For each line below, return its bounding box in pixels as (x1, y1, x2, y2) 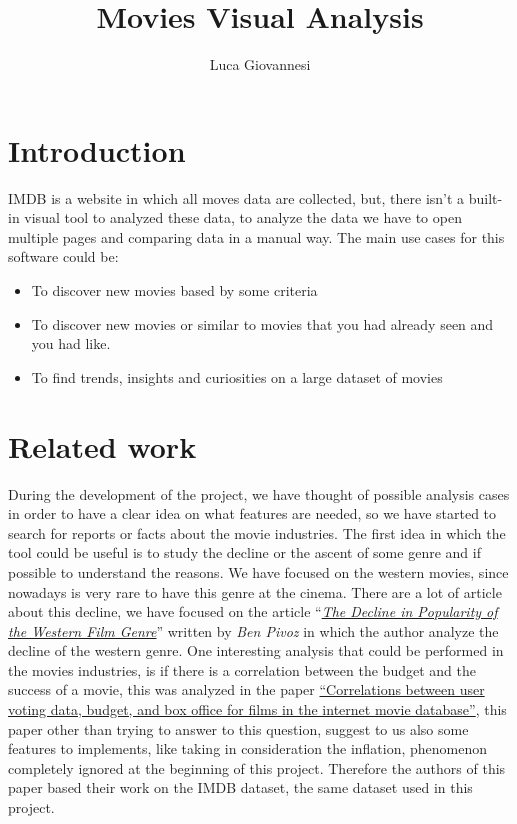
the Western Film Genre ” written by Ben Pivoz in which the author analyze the (8, 620, 499, 641)
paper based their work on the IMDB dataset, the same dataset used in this (8, 777, 473, 798)
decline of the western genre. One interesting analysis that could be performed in (8, 640, 504, 661)
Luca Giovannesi (209, 54, 311, 75)
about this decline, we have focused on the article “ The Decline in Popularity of (8, 601, 498, 622)
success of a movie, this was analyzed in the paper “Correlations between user (8, 679, 485, 700)
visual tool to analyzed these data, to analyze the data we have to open (24, 207, 462, 228)
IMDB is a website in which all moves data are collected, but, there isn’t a (8, 187, 465, 208)
